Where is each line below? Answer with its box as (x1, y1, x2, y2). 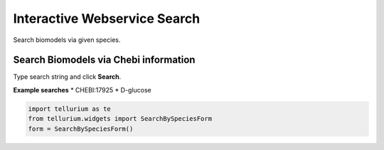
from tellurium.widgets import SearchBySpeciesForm (28, 114, 213, 123)
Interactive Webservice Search (13, 11, 201, 26)
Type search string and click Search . (13, 73, 122, 81)
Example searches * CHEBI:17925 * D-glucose (13, 85, 152, 94)
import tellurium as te (28, 105, 112, 113)
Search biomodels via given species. (13, 36, 121, 44)
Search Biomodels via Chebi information (13, 54, 196, 66)
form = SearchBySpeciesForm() (28, 124, 134, 133)
